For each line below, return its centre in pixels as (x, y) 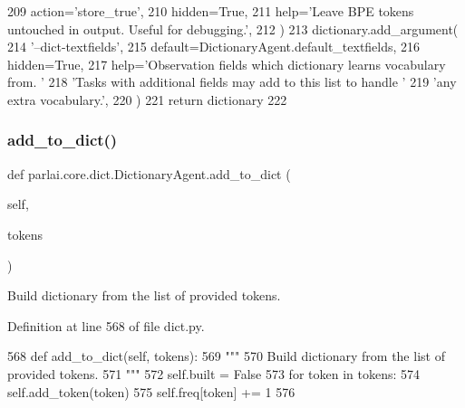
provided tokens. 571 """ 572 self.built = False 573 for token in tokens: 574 (214, 373)
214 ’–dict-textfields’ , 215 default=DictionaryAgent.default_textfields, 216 (214, 47)
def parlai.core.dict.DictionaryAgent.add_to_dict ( (149, 173)
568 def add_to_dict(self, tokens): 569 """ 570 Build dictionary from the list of (226, 356)
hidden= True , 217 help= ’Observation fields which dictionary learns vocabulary (227, 64)
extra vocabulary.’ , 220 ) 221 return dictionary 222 (147, 99)
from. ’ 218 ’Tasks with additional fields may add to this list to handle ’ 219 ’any (232, 82)
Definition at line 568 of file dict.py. (106, 325)
